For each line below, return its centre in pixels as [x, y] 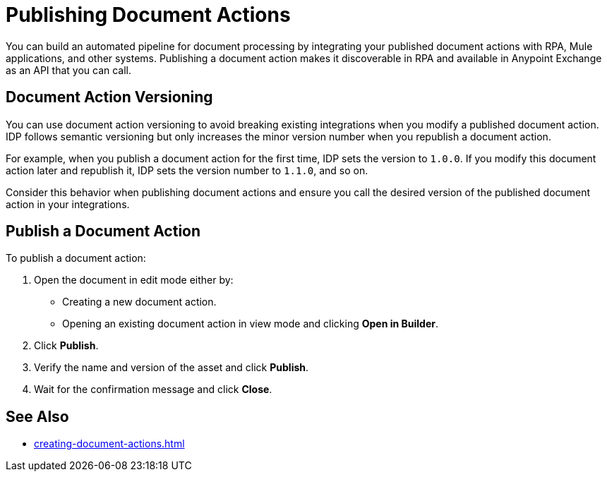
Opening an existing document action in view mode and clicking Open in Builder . [250, 324]
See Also [37, 416]
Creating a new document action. [139, 302]
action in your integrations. [68, 204]
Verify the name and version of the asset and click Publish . [172, 368]
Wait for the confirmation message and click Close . [153, 390]
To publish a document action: [76, 258]
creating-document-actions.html [109, 444]
